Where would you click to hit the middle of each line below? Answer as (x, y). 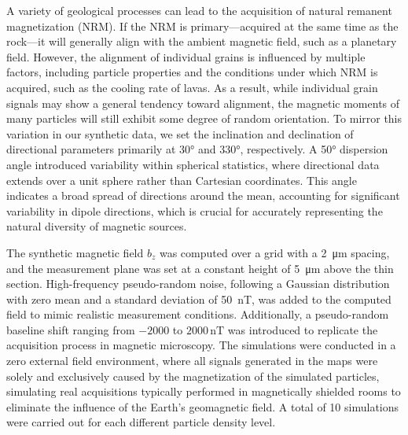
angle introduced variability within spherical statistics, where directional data (193, 164)
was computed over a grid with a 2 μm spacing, (274, 252)
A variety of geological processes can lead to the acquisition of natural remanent (199, 10)
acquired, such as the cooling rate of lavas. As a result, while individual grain (192, 87)
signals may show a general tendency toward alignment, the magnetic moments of (203, 103)
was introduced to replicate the (303, 329)
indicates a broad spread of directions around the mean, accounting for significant (203, 195)
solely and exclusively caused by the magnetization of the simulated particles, (193, 376)
